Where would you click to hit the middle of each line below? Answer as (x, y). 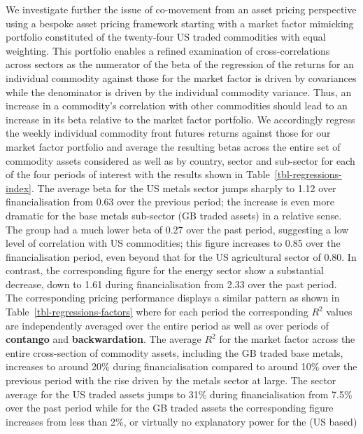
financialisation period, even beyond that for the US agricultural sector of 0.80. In (181, 256)
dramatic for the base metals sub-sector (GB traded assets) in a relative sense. (174, 215)
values (339, 312)
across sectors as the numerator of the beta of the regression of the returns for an (180, 64)
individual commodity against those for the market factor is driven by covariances (181, 77)
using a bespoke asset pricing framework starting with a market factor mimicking (180, 23)
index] (19, 188)
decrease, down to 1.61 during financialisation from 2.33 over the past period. (171, 284)
